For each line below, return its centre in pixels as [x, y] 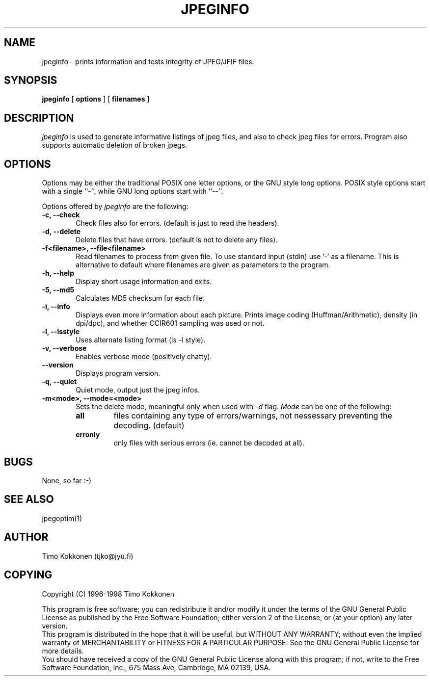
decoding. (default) [149, 426]
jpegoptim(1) [62, 518]
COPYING [28, 575]
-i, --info [56, 307]
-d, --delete [61, 232]
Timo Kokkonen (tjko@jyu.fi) [88, 556]
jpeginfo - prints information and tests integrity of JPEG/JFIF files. [148, 61]
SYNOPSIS [31, 80]
